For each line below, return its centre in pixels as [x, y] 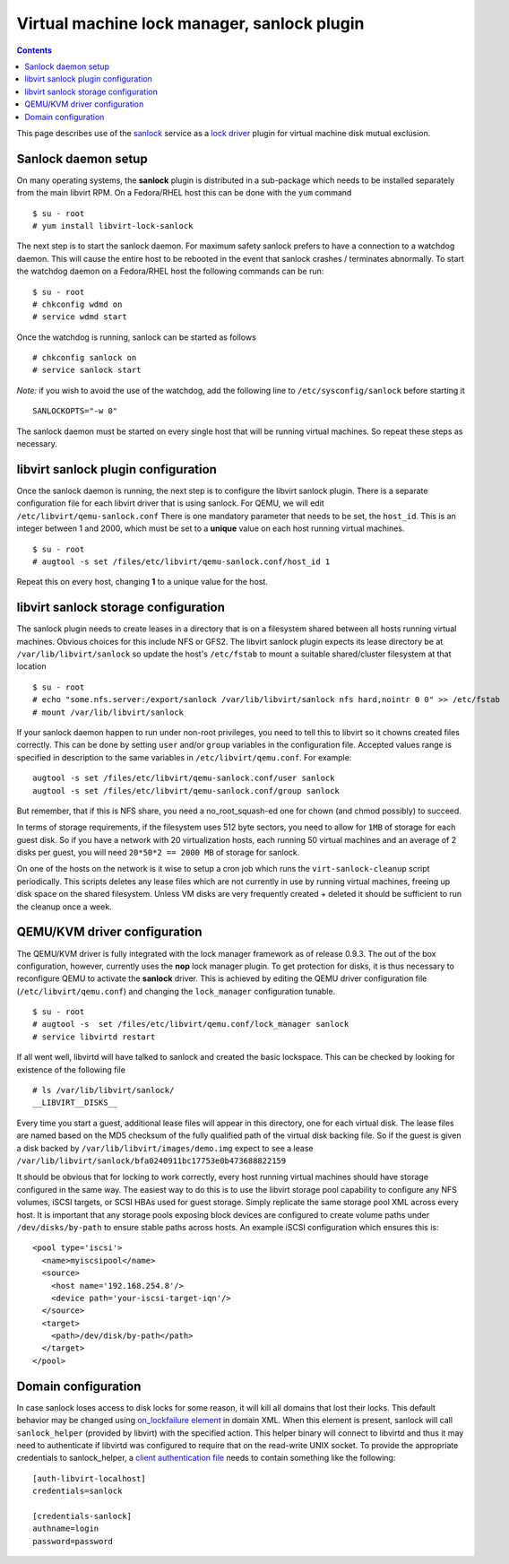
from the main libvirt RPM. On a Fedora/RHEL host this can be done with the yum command [184, 193]
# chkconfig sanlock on [85, 358]
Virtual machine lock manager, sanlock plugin [190, 23]
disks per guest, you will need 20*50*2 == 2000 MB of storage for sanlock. [158, 853]
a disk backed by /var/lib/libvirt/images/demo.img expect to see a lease [165, 1148]
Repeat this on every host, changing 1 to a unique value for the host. [142, 582]
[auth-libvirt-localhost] [90, 1478]
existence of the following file [71, 1069]
